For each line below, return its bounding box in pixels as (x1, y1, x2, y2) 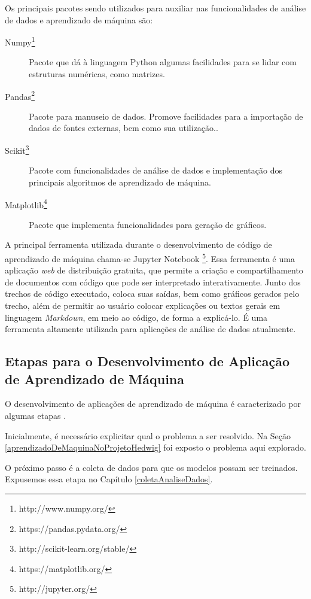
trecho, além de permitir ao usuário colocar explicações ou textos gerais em (5, 299, 280, 311)
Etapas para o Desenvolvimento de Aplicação (5, 352, 290, 370)
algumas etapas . (5, 409, 66, 421)
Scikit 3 (5, 142, 29, 156)
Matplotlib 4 (5, 196, 47, 211)
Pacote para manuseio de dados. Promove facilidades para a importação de (29, 110, 303, 122)
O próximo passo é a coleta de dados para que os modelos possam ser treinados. (5, 461, 298, 473)
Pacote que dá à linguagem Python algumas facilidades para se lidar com (29, 56, 297, 68)
